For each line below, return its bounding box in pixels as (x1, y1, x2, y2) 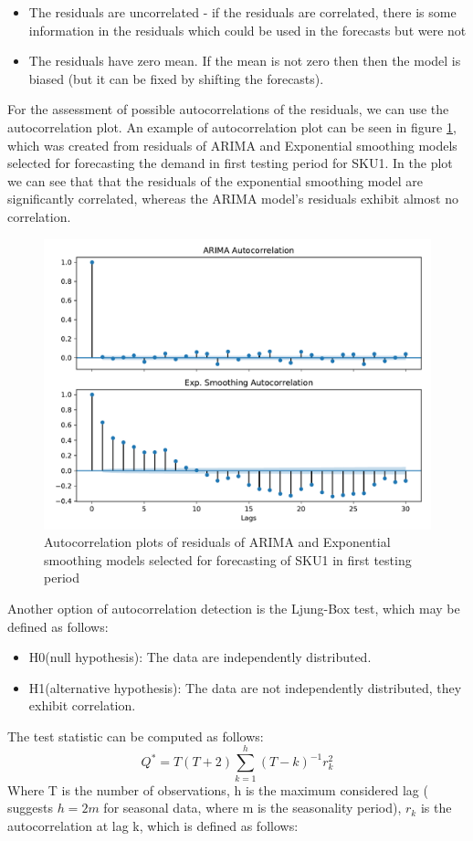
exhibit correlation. (28, 696, 136, 715)
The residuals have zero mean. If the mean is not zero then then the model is (28, 51, 461, 70)
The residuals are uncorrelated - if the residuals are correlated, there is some (28, 3, 457, 21)
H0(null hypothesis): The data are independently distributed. (28, 647, 372, 667)
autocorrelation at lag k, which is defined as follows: (7, 815, 299, 835)
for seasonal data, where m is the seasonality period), (103, 798, 402, 817)
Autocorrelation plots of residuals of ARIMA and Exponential (44, 532, 391, 552)
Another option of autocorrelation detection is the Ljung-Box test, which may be (7, 598, 460, 617)
